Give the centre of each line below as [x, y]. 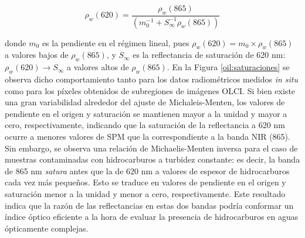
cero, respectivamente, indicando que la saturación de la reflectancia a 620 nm [145, 125]
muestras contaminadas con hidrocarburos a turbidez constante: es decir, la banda [152, 159]
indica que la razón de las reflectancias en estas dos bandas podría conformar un [149, 205]
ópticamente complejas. [47, 228]
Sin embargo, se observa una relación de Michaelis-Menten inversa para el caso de [151, 148]
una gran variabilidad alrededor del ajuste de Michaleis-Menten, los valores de [145, 102]
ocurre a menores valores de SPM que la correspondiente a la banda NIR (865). [148, 137]
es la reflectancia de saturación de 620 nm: [209, 55]
